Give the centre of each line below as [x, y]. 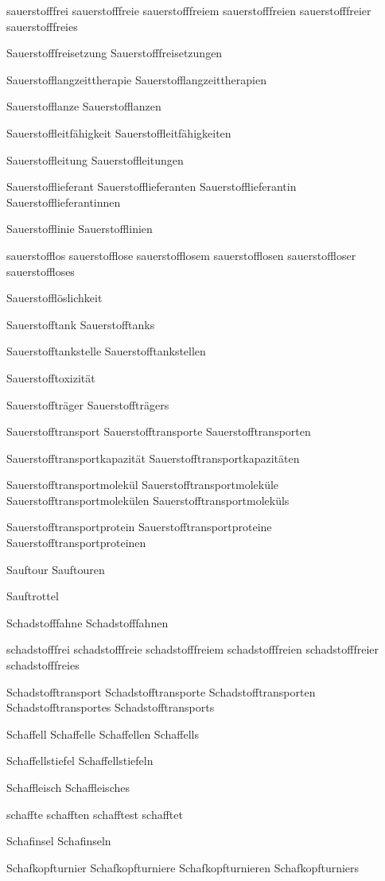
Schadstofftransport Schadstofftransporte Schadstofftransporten [161, 691]
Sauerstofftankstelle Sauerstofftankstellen [106, 351]
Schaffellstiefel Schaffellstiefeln [80, 761]
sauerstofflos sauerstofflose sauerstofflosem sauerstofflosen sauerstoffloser [181, 255]
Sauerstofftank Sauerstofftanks [81, 324]
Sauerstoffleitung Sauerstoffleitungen [95, 159]
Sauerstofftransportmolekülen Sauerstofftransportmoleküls [148, 500]
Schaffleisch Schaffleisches [68, 787]
